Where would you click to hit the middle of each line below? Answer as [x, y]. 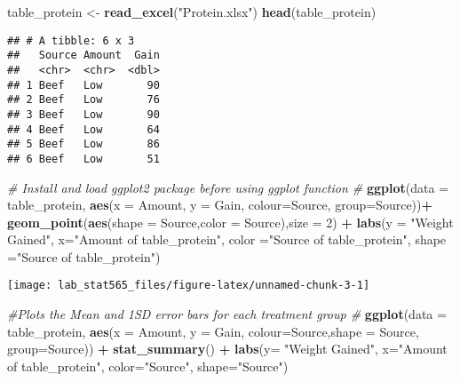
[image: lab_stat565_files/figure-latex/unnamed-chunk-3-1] [189, 286]
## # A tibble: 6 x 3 [71, 40]
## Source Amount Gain [83, 56]
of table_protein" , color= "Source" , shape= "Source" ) [148, 366]
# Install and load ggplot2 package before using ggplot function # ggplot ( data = [228, 187]
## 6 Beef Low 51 [83, 159]
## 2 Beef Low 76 [83, 100]
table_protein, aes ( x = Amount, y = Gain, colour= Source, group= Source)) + [220, 205]
